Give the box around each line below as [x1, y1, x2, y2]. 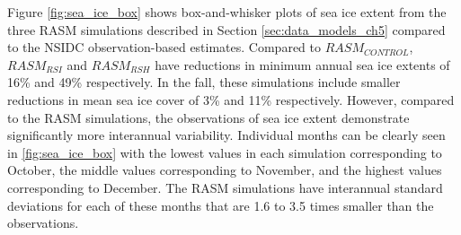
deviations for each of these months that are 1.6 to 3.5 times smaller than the [7, 196, 434, 214]
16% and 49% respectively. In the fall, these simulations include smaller [7, 73, 401, 91]
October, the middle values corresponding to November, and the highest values [7, 161, 442, 179]
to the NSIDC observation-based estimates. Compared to [7, 38, 321, 57]
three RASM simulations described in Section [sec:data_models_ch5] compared [7, 20, 446, 39]
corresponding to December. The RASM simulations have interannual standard [7, 178, 443, 196]
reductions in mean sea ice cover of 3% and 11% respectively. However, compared [7, 90, 455, 109]
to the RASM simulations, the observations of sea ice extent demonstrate [7, 108, 410, 126]
